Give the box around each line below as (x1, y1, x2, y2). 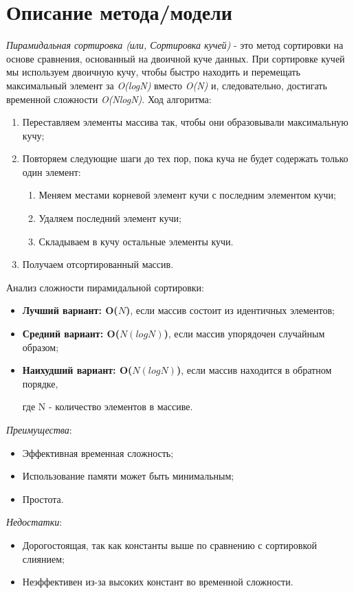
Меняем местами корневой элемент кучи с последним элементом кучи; (38, 188, 336, 202)
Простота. (22, 491, 64, 506)
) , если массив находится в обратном (176, 363, 332, 377)
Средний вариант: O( (22, 326, 120, 341)
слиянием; (22, 551, 65, 566)
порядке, (22, 376, 58, 390)
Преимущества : (6, 423, 72, 436)
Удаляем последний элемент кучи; (38, 211, 181, 225)
